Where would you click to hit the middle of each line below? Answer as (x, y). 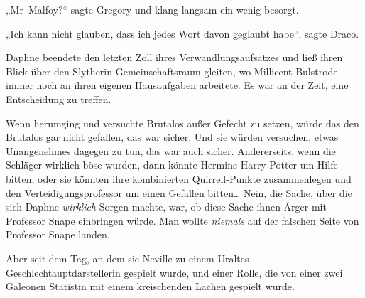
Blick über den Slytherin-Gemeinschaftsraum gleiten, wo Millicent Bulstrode (172, 71)
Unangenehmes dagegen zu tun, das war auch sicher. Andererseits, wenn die (171, 150)
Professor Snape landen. (58, 234)
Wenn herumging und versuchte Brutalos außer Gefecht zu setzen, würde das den (182, 123)
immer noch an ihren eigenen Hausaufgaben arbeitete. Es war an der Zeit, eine (177, 85)
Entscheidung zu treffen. (59, 99)
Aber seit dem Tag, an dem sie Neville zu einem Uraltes (127, 258)
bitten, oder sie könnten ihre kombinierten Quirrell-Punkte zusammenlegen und (179, 178)
